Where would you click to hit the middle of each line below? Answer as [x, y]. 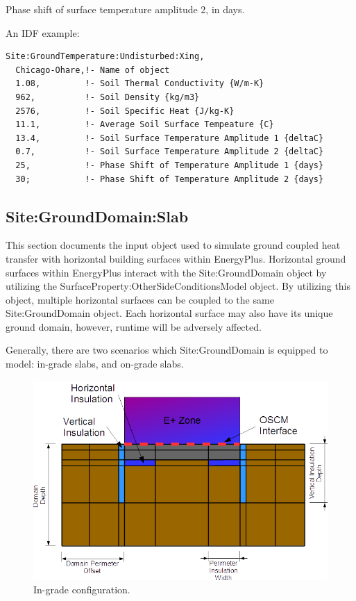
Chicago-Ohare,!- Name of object [93, 70]
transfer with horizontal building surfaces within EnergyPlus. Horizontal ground [176, 258]
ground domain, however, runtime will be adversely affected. [134, 326]
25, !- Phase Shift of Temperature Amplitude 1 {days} [170, 165]
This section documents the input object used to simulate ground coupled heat [173, 245]
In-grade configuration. [82, 590]
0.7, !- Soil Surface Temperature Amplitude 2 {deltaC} [170, 152]
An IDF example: [43, 32]
